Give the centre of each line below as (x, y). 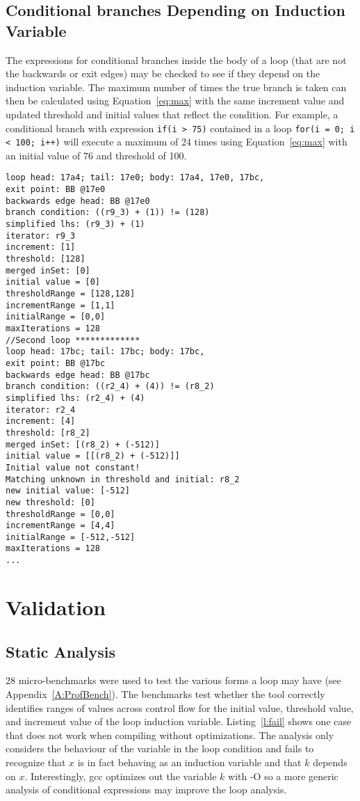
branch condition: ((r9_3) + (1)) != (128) (108, 213)
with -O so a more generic (283, 776)
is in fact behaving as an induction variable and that (189, 762)
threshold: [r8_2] (48, 433)
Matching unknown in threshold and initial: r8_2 (123, 479)
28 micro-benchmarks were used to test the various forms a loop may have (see (173, 680)
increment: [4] (41, 421)
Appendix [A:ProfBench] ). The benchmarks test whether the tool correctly (165, 693)
